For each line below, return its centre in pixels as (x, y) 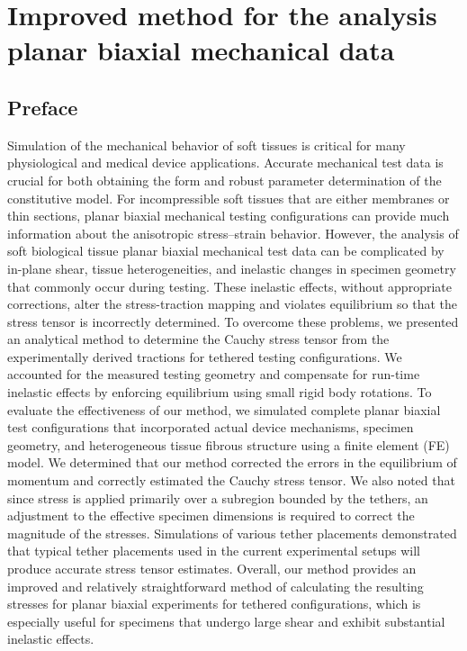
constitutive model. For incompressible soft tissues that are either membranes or (229, 198)
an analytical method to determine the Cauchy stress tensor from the (198, 339)
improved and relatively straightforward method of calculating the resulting (216, 586)
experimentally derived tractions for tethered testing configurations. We (205, 356)
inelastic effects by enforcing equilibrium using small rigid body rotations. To (220, 392)
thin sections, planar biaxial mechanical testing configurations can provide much (229, 216)
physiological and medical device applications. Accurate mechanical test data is (225, 163)
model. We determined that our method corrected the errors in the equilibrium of (232, 462)
